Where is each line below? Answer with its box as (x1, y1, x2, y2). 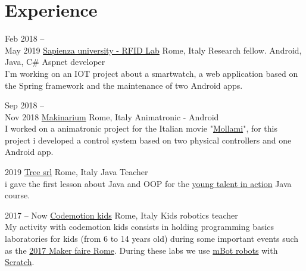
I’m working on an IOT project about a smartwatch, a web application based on (5, 67, 298, 79)
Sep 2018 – (5, 99, 45, 111)
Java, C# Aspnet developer (5, 55, 105, 68)
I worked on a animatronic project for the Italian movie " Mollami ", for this (5, 122, 278, 135)
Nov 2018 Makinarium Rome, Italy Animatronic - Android (5, 110, 219, 123)
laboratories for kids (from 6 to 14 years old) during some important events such (5, 232, 299, 245)
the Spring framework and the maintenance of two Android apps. (5, 79, 243, 91)
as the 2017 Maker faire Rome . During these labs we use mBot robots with (5, 244, 278, 256)
